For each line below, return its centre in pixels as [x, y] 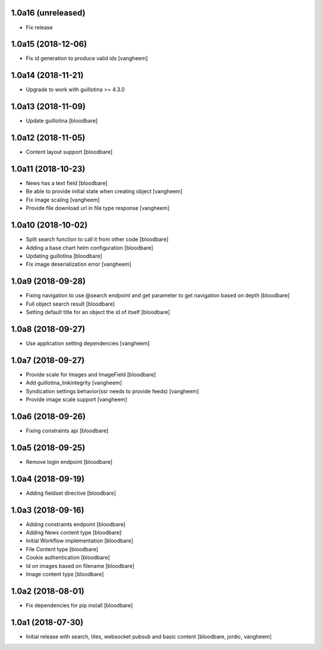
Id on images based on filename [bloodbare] [80, 566]
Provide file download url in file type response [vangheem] [97, 208]
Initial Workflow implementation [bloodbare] [80, 541]
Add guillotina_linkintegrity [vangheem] [74, 383]
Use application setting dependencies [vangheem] [88, 343]
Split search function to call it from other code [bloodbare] [97, 239]
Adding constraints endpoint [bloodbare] [76, 524]
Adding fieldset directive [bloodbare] [71, 493]
